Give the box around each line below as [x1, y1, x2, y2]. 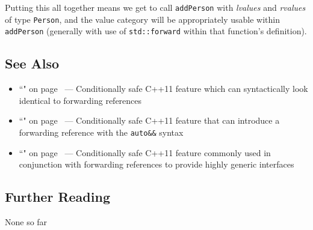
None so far [5, 216, 48, 228]
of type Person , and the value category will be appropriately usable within [5, 13, 280, 25]
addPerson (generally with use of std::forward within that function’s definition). [5, 25, 307, 37]
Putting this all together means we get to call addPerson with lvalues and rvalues [5, 1, 306, 13]
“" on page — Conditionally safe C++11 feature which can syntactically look [19, 82, 308, 95]
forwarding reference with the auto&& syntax [19, 126, 184, 138]
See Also [5, 54, 60, 73]
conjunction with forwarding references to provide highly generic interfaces [19, 158, 294, 171]
